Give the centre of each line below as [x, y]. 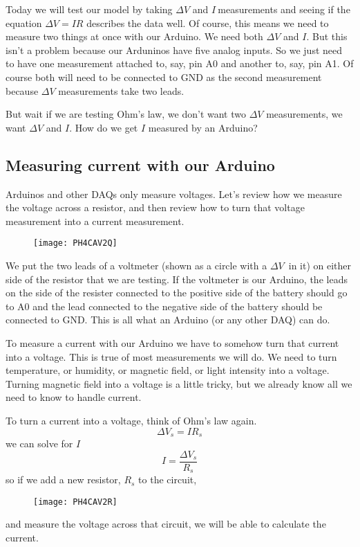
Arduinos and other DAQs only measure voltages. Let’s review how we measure [174, 194]
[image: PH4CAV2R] [75, 502]
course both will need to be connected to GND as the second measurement [164, 77]
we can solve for [39, 443]
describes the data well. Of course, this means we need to [208, 23]
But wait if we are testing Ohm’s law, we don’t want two [126, 114]
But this [330, 36]
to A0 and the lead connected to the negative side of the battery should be [164, 306]
